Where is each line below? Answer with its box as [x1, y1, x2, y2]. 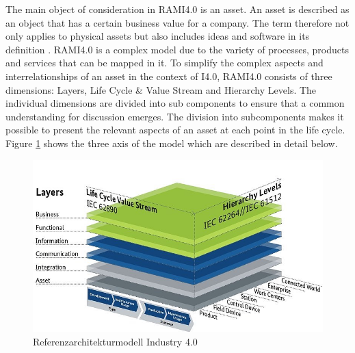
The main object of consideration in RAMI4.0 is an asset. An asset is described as [5, 2, 350, 16]
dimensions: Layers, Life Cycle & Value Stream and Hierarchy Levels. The [5, 82, 317, 96]
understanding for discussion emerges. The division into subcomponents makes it [5, 109, 344, 123]
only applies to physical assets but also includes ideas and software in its [5, 29, 310, 43]
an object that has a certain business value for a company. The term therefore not [5, 15, 350, 29]
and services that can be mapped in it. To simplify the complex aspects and [5, 55, 324, 70]
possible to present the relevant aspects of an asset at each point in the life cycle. [5, 122, 345, 137]
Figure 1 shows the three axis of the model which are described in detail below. [5, 135, 338, 150]
